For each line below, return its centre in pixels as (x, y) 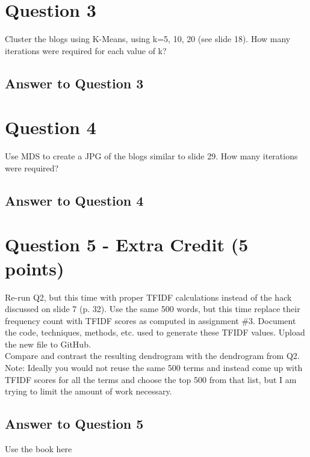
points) (35, 268)
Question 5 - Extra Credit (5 (127, 244)
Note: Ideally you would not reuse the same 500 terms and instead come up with (154, 368)
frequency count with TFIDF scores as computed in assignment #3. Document (150, 320)
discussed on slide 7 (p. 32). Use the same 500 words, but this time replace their (153, 309)
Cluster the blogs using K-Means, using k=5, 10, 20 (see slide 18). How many (148, 39)
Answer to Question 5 (74, 424)
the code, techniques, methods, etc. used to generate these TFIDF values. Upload (155, 332)
